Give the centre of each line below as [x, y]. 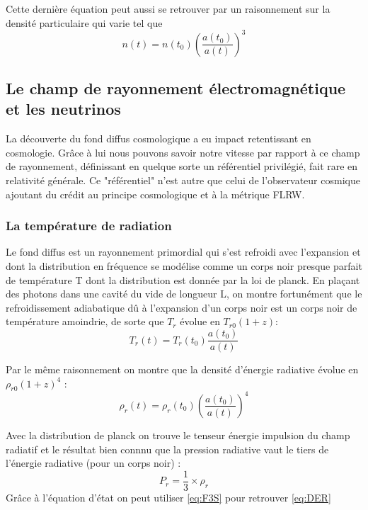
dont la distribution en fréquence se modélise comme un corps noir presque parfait [184, 266]
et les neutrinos [63, 109]
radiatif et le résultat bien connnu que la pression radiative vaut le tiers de [167, 449]
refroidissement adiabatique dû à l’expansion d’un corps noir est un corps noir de [182, 307]
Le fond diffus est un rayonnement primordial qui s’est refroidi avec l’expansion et [183, 252]
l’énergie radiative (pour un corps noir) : [93, 463]
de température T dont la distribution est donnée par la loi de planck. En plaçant [183, 279]
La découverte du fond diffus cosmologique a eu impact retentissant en [159, 138]
